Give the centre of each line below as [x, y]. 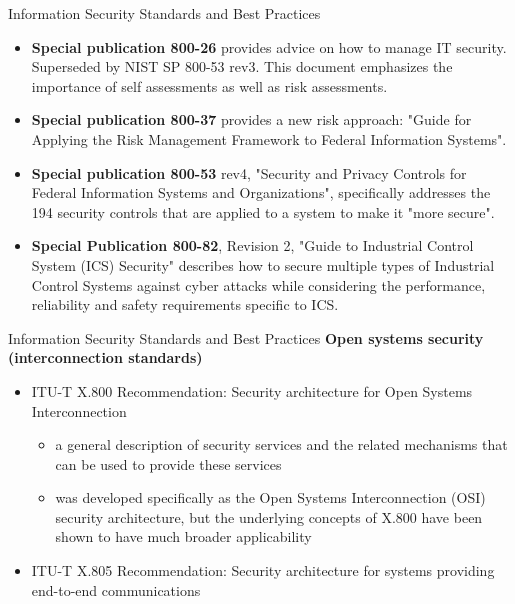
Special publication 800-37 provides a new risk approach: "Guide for [251, 119]
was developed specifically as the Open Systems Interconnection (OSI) [270, 497]
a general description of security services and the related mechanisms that [281, 444]
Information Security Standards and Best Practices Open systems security [246, 337]
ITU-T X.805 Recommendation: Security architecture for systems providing [263, 570]
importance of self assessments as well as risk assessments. [209, 85]
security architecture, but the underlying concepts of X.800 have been [269, 516]
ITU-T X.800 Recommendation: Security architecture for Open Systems [252, 390]
